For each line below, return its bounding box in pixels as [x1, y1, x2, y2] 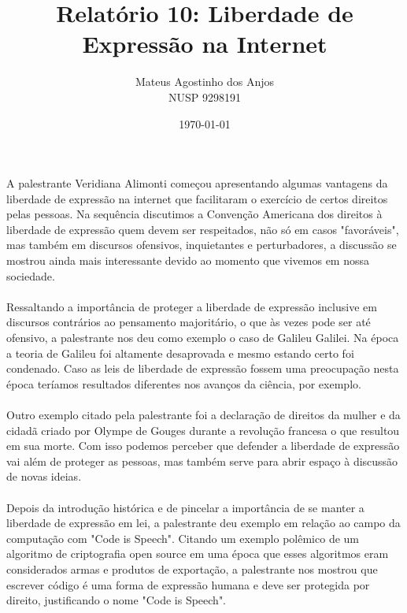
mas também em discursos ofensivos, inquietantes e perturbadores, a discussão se [6, 236, 397, 253]
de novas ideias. [6, 468, 82, 485]
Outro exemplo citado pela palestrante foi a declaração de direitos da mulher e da [6, 407, 401, 422]
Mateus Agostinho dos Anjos [135, 73, 275, 90]
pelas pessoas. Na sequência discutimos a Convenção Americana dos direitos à [6, 206, 383, 222]
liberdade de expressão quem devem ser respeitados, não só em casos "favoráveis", [6, 221, 399, 237]
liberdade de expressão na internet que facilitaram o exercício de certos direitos [6, 190, 388, 206]
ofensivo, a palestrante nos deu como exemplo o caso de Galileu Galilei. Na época [6, 329, 399, 346]
